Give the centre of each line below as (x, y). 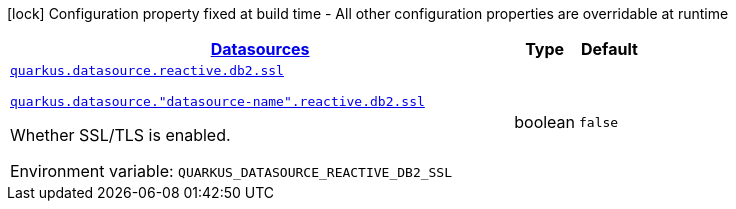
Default (609, 49)
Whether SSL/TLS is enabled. (120, 135)
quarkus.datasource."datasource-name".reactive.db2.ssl (217, 101)
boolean (545, 122)
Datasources (260, 49)
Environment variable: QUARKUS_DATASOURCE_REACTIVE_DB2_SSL (231, 171)
